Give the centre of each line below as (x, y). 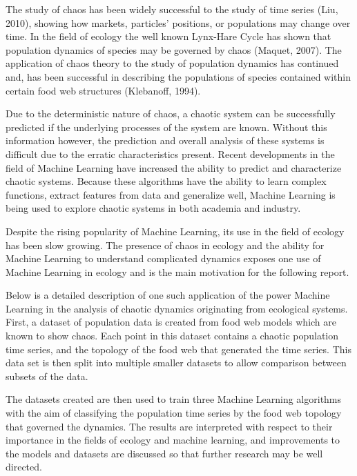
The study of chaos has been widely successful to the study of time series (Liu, (172, 9)
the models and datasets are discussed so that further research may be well (164, 453)
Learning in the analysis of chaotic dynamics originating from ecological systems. (177, 308)
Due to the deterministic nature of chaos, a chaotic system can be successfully (171, 113)
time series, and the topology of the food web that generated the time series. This (178, 349)
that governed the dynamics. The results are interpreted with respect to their (169, 426)
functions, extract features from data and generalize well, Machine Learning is (171, 194)
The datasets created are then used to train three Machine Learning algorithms (174, 399)
